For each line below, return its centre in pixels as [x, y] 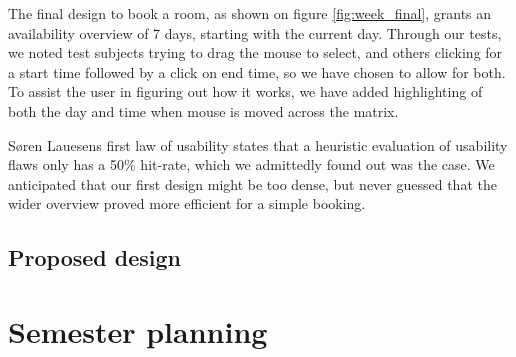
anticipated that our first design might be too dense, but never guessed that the [252, 183]
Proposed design [94, 257]
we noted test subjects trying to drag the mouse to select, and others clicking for [255, 52]
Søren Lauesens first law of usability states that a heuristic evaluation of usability [258, 144]
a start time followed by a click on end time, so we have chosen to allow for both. [257, 71]
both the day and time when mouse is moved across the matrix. [203, 110]
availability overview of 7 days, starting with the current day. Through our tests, [255, 32]
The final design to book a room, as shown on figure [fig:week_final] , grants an [250, 13]
